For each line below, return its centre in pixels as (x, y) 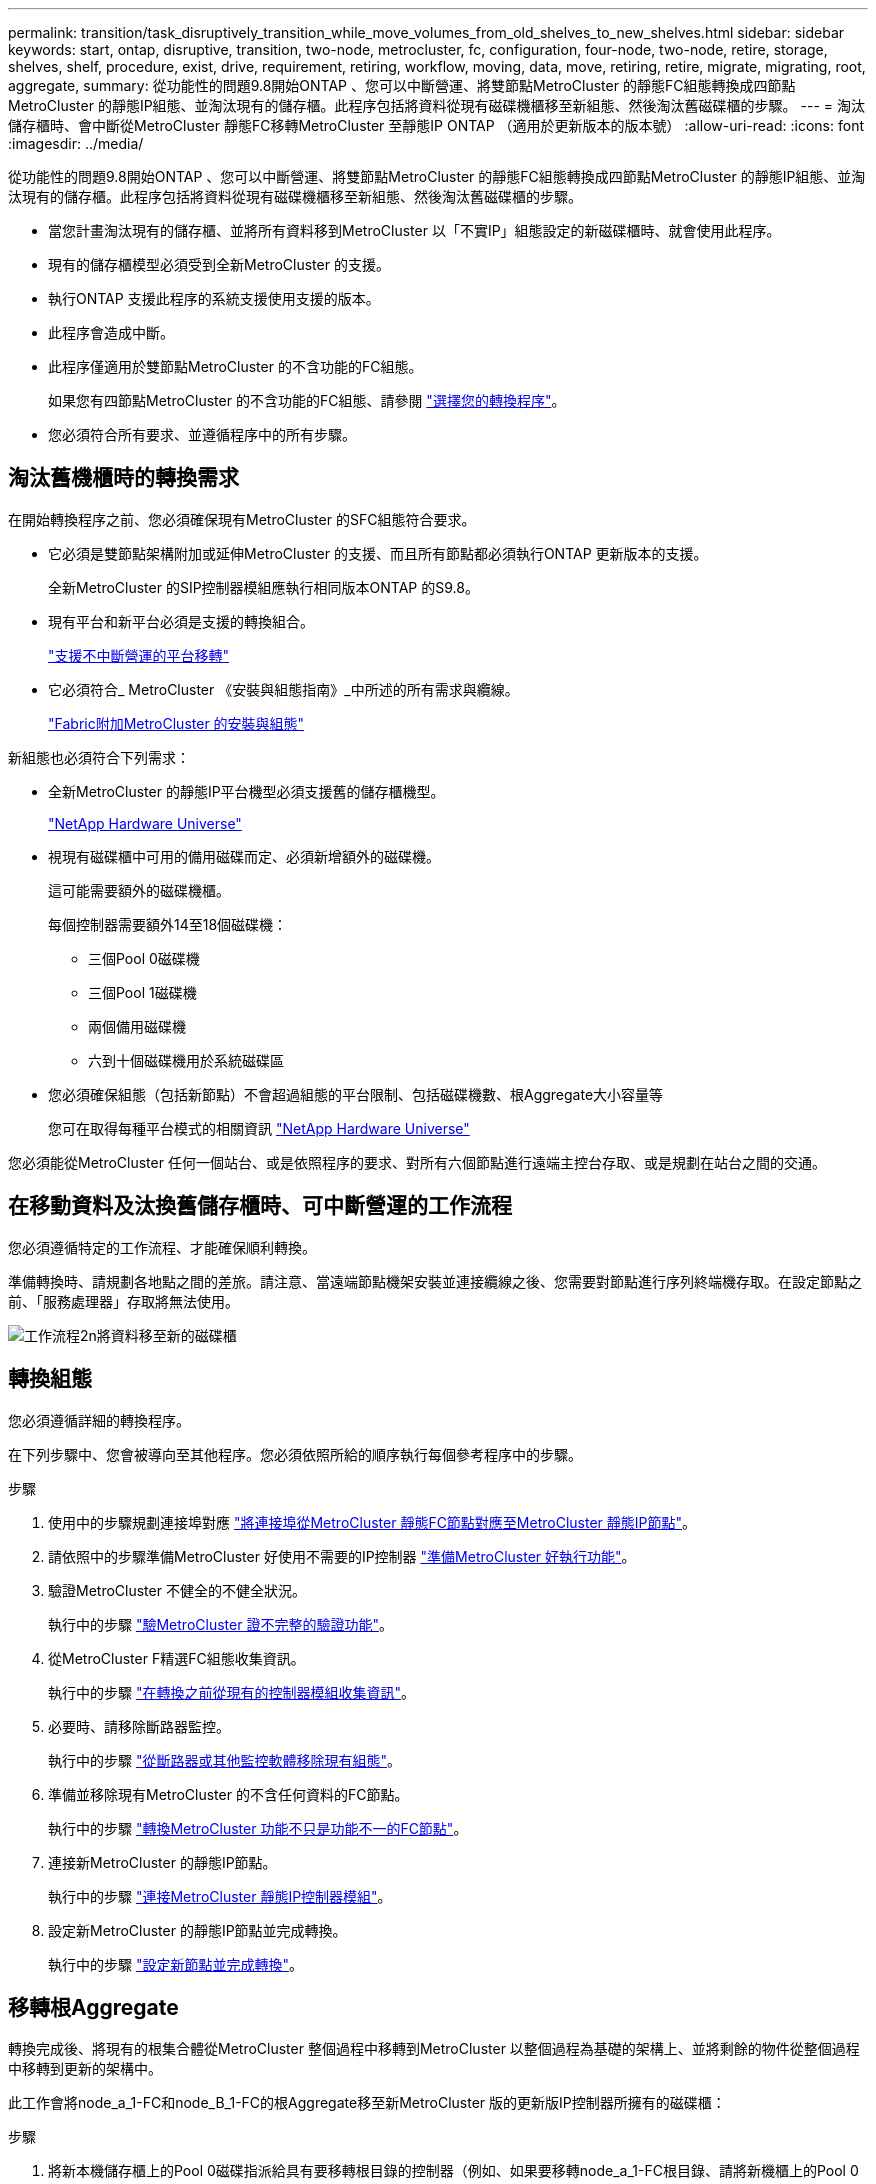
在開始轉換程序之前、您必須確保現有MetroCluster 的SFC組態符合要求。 (242, 519)
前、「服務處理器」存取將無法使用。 (123, 1301)
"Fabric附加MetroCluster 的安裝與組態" (176, 723)
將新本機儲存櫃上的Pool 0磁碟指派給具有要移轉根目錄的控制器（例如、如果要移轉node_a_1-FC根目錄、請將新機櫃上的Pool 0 (453, 2171)
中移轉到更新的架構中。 (85, 2069)
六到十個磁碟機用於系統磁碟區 (186, 1060)
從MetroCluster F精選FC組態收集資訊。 (176, 1658)
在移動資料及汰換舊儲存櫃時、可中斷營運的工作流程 (260, 1206)
